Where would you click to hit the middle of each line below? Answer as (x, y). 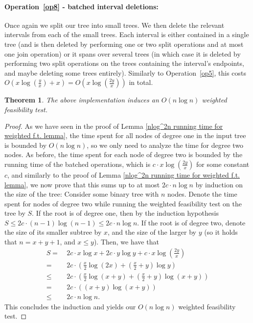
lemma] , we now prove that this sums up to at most (82, 184)
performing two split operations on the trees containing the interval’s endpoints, (124, 63)
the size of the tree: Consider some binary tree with (82, 194)
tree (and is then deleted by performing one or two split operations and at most (124, 44)
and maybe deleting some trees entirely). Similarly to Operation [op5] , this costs (126, 72)
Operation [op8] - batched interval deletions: (81, 6)
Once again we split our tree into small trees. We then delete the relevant (115, 25)
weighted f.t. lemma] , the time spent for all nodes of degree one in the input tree (125, 135)
